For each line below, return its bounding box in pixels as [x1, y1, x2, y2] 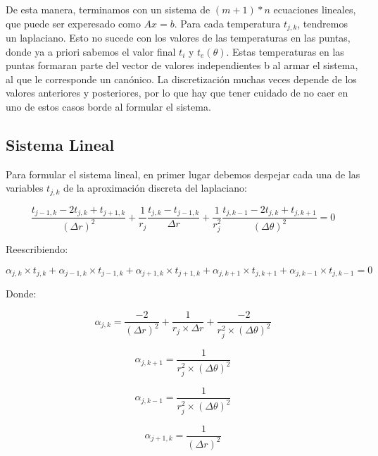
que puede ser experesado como [6, 16, 141, 30]
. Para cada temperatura [174, 16, 281, 30]
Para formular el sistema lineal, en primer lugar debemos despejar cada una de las [6, 166, 360, 181]
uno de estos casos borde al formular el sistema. [6, 99, 211, 114]
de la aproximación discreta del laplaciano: [63, 180, 247, 195]
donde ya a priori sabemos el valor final [6, 44, 176, 58]
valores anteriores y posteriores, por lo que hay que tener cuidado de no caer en [6, 85, 348, 100]
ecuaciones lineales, [273, 2, 356, 16]
